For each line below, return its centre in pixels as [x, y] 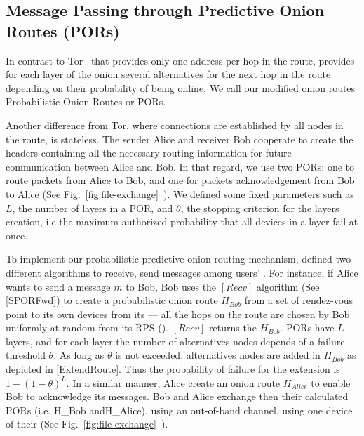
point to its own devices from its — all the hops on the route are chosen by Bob [178, 313]
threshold [26, 355]
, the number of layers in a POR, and [93, 207]
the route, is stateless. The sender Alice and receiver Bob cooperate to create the [180, 139]
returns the [233, 328]
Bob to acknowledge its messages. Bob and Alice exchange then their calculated [177, 396]
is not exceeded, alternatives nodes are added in [218, 355]
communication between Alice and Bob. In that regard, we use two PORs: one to [180, 166]
